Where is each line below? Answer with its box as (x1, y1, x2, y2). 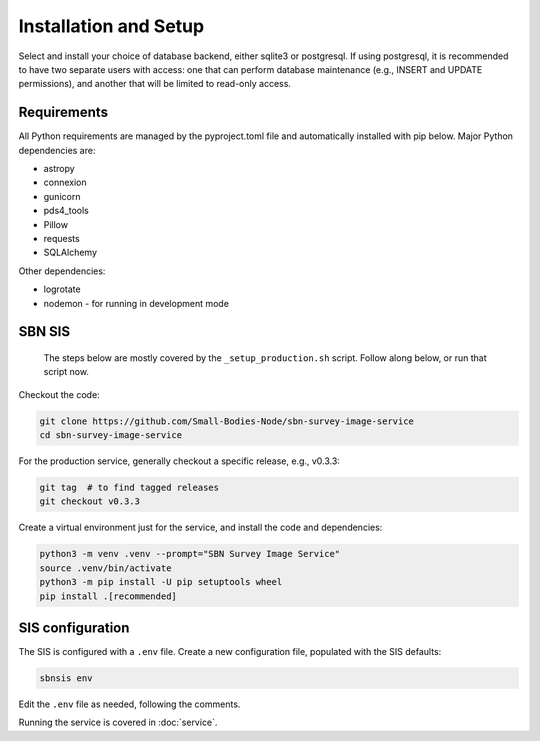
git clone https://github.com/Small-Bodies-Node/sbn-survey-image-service (39, 415, 415, 427)
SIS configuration (18, 620, 130, 636)
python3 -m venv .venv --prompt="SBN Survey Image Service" (39, 548, 341, 560)
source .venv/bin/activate (39, 562, 172, 574)
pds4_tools (43, 205, 89, 217)
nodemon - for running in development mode (43, 297, 230, 309)
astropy (43, 163, 75, 175)
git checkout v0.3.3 (39, 496, 140, 507)
